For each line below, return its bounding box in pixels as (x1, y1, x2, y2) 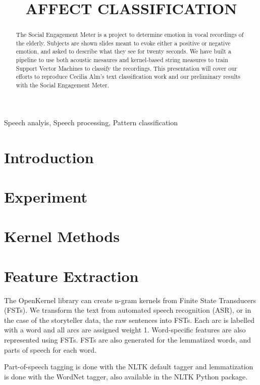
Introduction (4, 147, 94, 167)
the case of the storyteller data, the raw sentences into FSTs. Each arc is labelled (4, 314, 255, 325)
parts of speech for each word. (4, 344, 97, 355)
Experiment (4, 186, 88, 207)
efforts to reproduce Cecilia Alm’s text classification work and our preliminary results (16, 72, 241, 81)
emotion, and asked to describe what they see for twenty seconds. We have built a (16, 47, 231, 56)
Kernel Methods (4, 226, 120, 247)
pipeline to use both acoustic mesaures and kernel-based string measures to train (16, 56, 228, 64)
